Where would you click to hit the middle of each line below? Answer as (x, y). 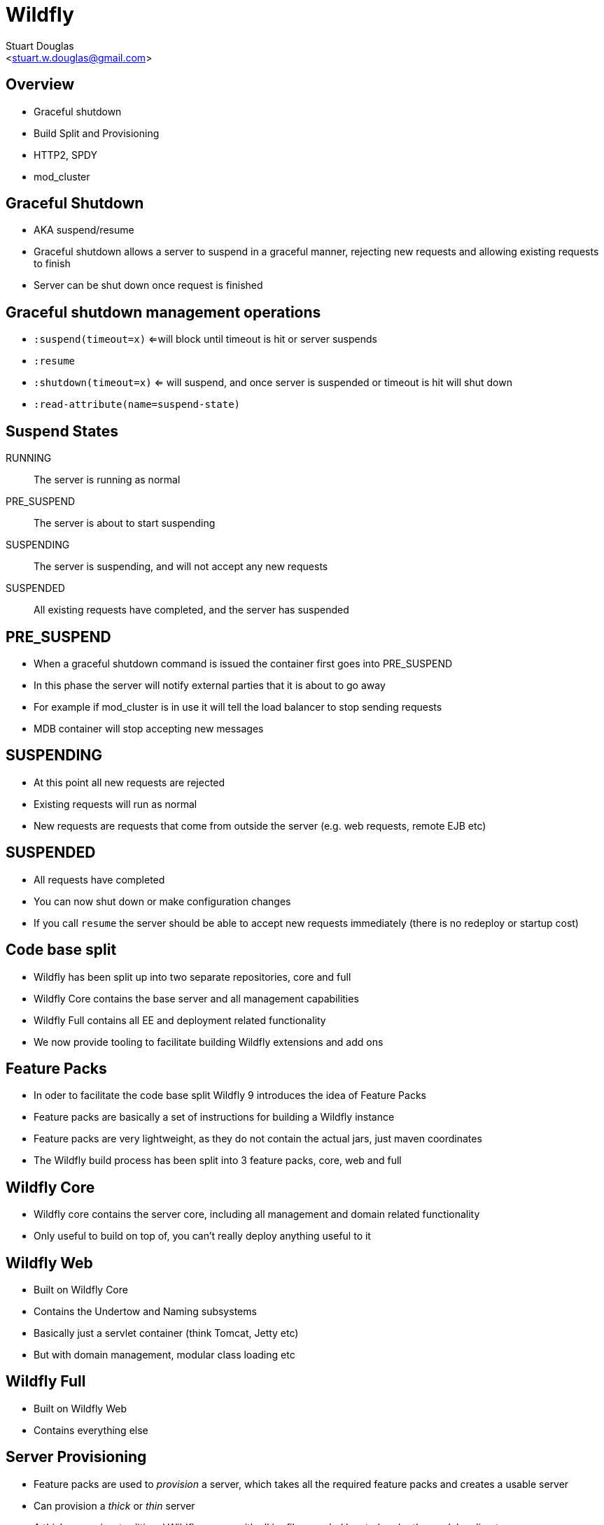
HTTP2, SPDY (65, 155)
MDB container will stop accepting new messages (149, 728)
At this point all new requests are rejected (129, 782)
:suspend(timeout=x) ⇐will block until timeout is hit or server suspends (205, 339)
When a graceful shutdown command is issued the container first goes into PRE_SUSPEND (243, 663)
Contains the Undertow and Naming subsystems (145, 1312)
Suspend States (62, 431)
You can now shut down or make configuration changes (162, 901)
